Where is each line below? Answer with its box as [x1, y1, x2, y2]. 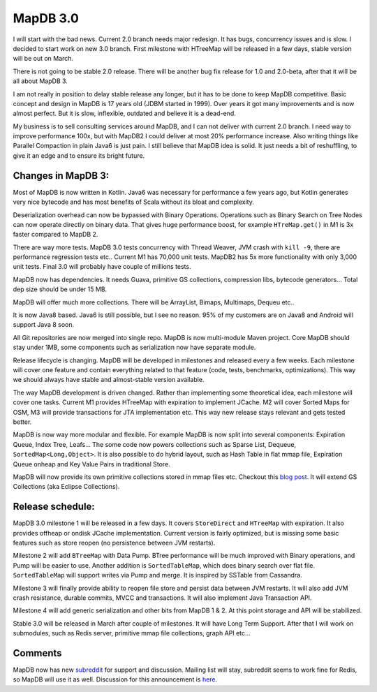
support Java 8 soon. [13, 321, 75, 329]
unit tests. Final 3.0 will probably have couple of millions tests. [13, 263, 191, 271]
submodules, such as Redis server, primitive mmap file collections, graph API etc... [13, 629, 251, 638]
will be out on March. [13, 54, 73, 63]
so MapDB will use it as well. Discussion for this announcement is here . [13, 675, 218, 684]
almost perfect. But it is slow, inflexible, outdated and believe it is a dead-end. [13, 109, 237, 118]
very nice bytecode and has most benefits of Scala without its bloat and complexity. [13, 198, 254, 206]
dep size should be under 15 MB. [13, 285, 108, 293]
